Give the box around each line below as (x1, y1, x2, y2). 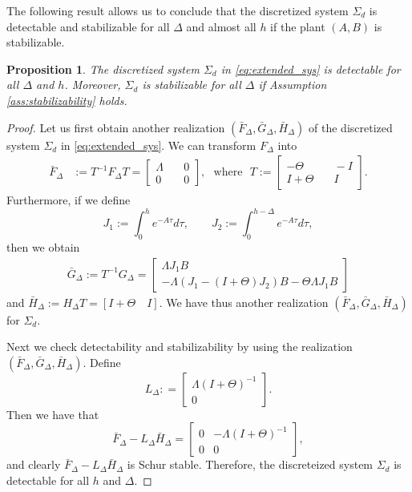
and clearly (6, 456, 61, 473)
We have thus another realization (166, 293, 329, 310)
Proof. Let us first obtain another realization (6, 119, 225, 135)
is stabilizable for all (142, 76, 241, 93)
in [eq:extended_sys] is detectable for (220, 60, 401, 77)
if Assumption (258, 76, 327, 93)
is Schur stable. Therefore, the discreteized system (127, 456, 374, 473)
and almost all (186, 18, 256, 34)
